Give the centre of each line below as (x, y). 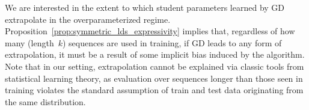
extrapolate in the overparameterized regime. (88, 19)
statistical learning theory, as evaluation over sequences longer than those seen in (154, 78)
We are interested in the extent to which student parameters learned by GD (145, 7)
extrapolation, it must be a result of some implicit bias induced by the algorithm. (155, 54)
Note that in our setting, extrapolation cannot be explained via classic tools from (154, 66)
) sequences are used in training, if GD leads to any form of (172, 42)
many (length (29, 42)
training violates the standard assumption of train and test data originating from (154, 90)
